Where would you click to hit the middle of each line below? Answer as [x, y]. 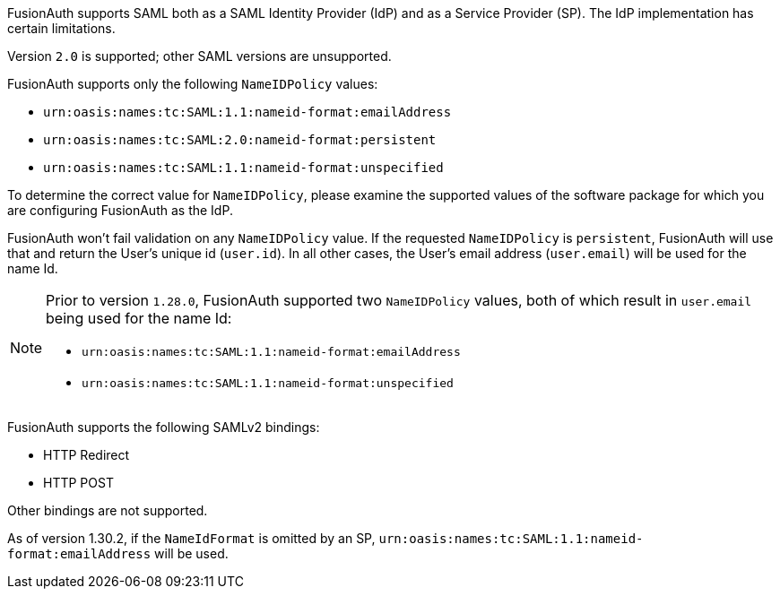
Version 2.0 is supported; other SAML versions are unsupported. [199, 56]
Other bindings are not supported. [108, 510]
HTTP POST [78, 483]
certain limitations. [61, 28]
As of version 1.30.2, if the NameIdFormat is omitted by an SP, [191, 538]
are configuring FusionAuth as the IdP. [120, 210]
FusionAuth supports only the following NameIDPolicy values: [193, 84]
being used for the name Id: [139, 318]
